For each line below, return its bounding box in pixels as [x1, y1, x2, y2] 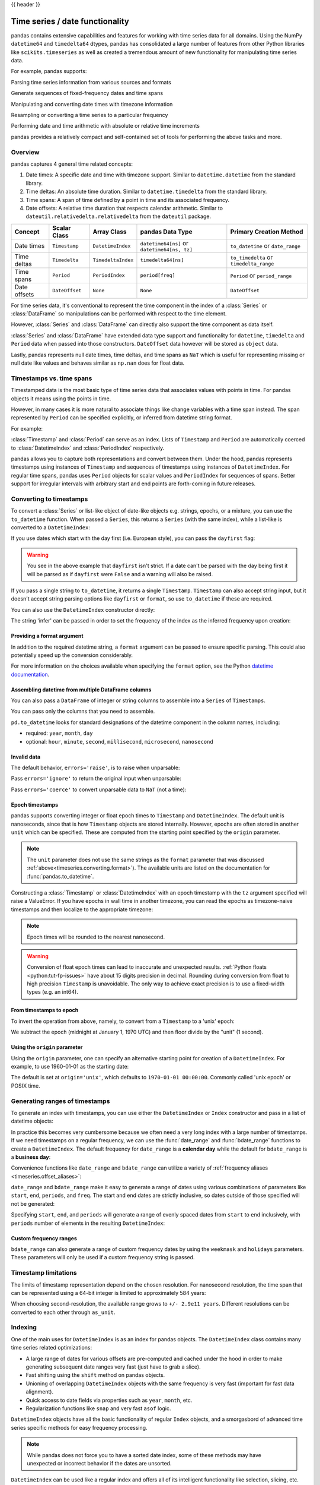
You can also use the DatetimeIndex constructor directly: [11, 606, 155, 613]
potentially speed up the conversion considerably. [11, 651, 133, 659]
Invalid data [11, 753, 41, 760]
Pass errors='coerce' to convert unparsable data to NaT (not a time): [11, 786, 187, 793]
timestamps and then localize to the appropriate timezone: [11, 906, 153, 913]
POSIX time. [11, 1082, 41, 1089]
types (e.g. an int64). [27, 988, 78, 996]
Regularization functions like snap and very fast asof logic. [25, 1405, 171, 1412]
